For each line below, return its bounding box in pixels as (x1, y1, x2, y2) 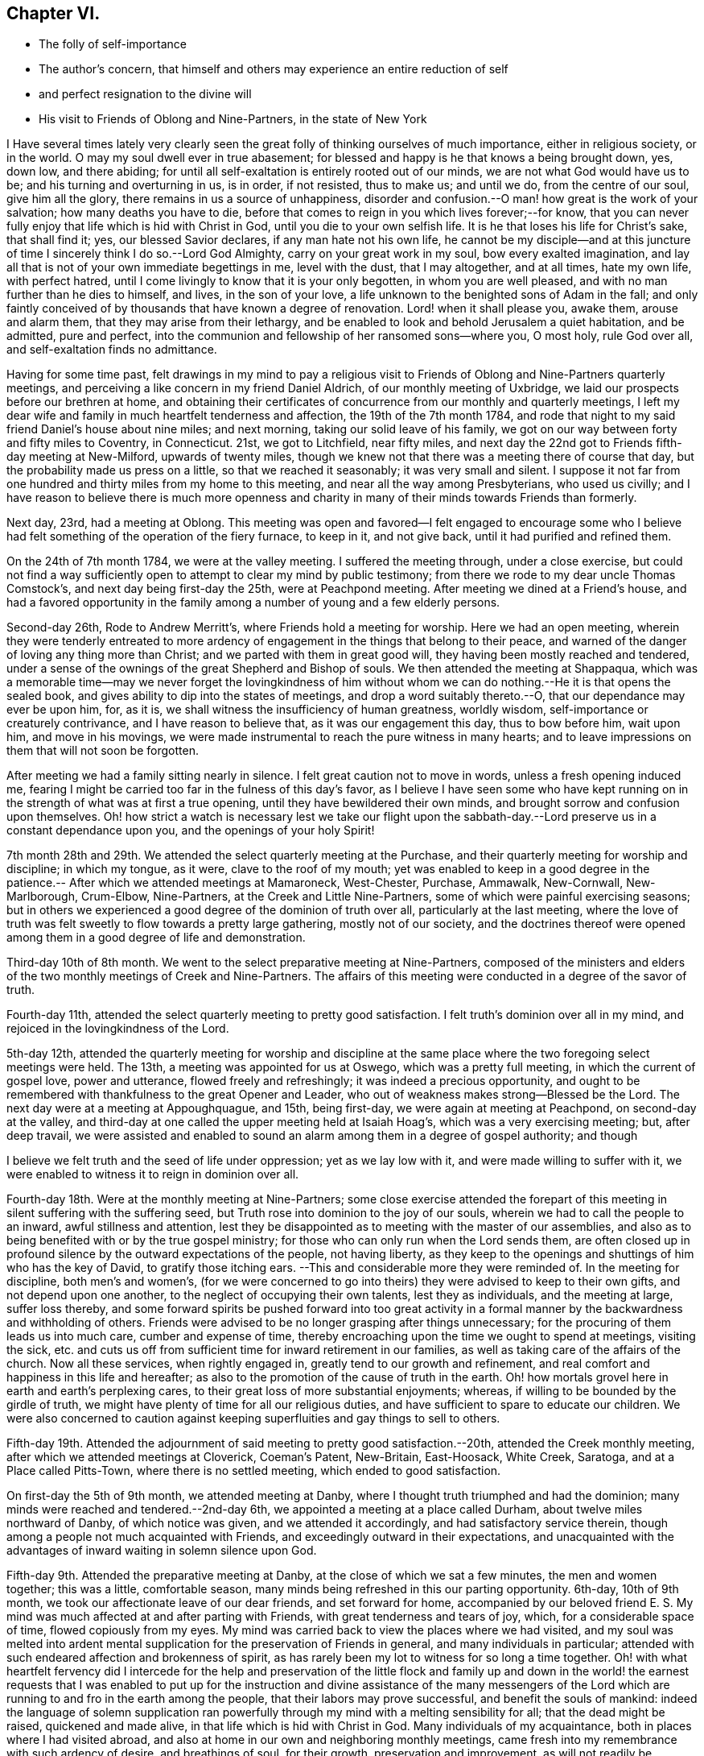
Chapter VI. (6, 3, 101, 23)
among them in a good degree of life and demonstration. (6, 930, 306, 945)
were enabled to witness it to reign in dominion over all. (6, 1167, 299, 1182)
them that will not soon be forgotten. (6, 743, 199, 758)
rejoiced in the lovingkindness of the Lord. (6, 1021, 229, 1036)
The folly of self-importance (39, 37, 187, 52)
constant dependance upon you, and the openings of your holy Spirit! (6, 823, 375, 838)
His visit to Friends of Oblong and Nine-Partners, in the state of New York (39, 112, 427, 126)
